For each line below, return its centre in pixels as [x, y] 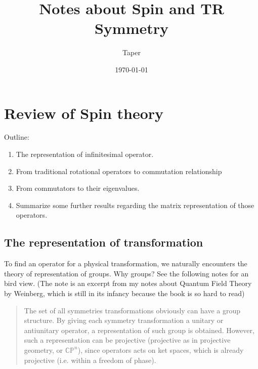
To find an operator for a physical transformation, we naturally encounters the [126, 263]
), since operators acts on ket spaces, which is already [161, 350]
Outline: [17, 137]
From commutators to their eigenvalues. [78, 188]
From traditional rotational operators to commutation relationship [119, 171]
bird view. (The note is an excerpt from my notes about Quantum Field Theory [128, 283]
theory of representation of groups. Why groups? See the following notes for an [126, 273]
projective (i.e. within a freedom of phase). [90, 360]
